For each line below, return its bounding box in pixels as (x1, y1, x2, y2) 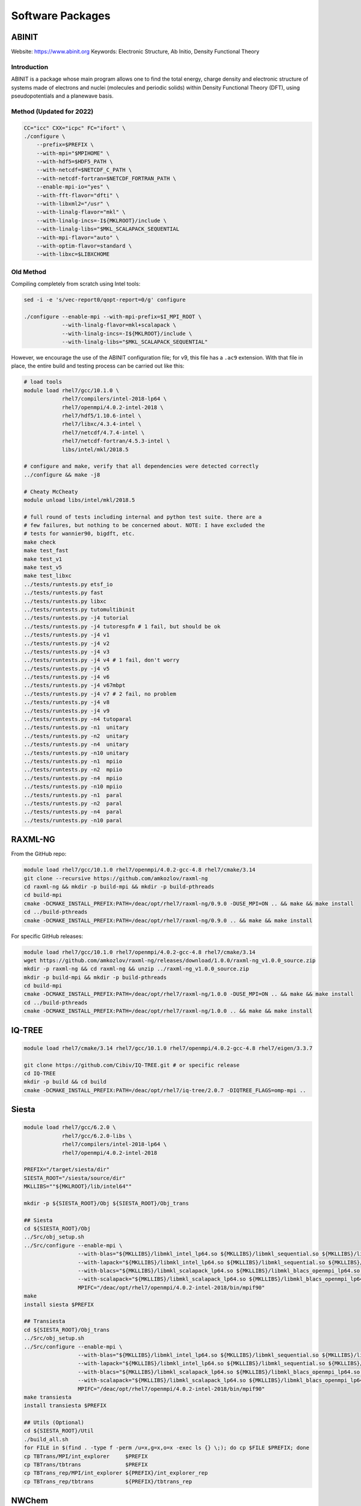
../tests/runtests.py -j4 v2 (23, 640, 110, 647)
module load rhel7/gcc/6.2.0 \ (23, 1124, 117, 1131)
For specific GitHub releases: (11, 933, 84, 940)
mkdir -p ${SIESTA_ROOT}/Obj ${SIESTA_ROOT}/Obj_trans (23, 1199, 189, 1207)
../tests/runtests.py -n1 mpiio (23, 758, 123, 764)
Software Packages (11, 9, 111, 22)
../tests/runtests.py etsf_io (23, 581, 113, 587)
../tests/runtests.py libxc (23, 598, 106, 605)
